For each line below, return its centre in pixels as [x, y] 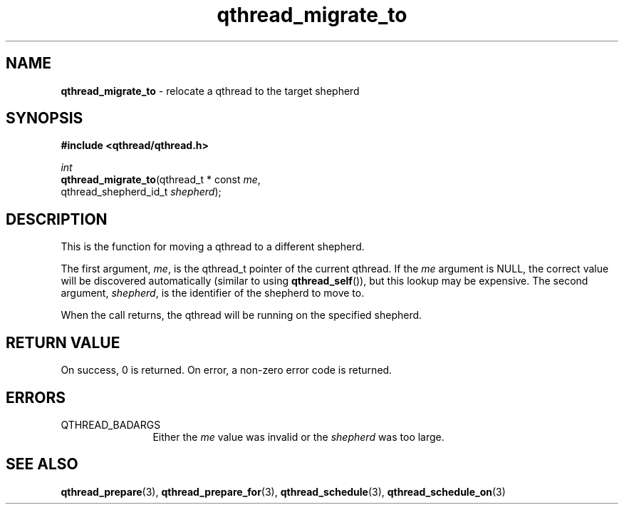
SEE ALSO [42, 464]
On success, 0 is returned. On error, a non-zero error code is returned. [227, 370]
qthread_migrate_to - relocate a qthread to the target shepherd [210, 91]
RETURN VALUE [63, 342]
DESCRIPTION [57, 219]
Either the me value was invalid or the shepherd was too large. [298, 437]
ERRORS [36, 397]
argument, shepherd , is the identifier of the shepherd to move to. [213, 293]
